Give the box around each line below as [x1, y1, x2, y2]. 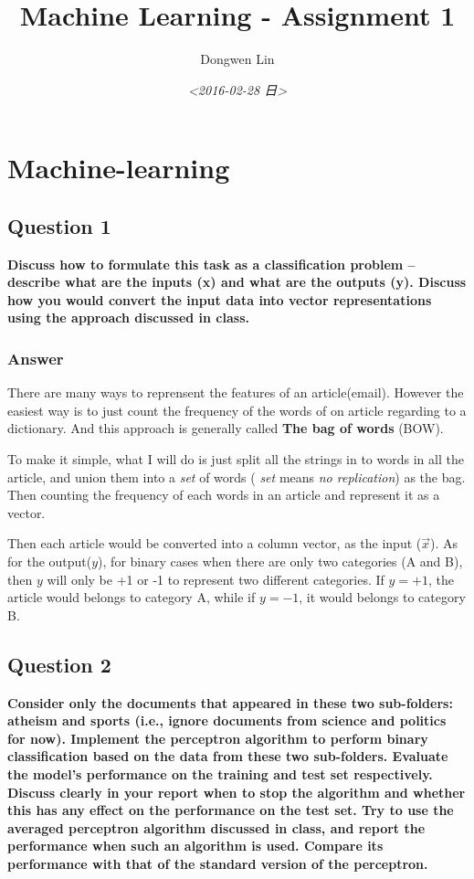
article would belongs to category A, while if [7, 588, 256, 607]
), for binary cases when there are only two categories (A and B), [98, 552, 463, 571]
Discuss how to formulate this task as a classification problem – [7, 254, 416, 273]
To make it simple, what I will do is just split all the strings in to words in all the [7, 450, 464, 469]
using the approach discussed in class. [7, 308, 249, 327]
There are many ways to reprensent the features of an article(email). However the [7, 383, 464, 402]
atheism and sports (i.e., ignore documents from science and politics [7, 711, 447, 730]
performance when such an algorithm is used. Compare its [7, 836, 384, 855]
